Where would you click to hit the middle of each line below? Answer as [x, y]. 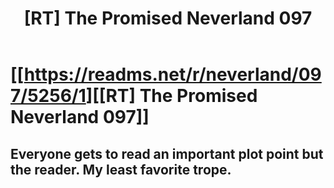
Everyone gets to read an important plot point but [167, 153]
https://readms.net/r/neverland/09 [172, 74]
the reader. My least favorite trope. [121, 169]
